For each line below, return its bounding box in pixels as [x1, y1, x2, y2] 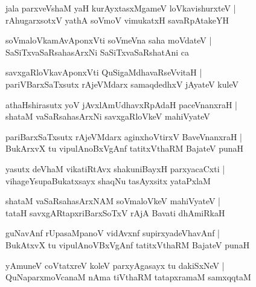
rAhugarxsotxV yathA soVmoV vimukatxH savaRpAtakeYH [5, 13, 229, 26]
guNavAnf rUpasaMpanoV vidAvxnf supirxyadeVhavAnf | [5, 227, 220, 239]
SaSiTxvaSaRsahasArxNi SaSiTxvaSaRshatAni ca [5, 45, 190, 58]
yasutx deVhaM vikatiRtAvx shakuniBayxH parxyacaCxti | [5, 162, 225, 175]
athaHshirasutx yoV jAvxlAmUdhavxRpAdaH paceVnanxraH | [5, 98, 237, 111]
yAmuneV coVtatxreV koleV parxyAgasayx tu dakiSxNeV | [5, 259, 225, 271]
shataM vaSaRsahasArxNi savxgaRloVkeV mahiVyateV [5, 110, 210, 123]
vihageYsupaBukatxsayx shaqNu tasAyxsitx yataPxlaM [5, 174, 211, 187]
